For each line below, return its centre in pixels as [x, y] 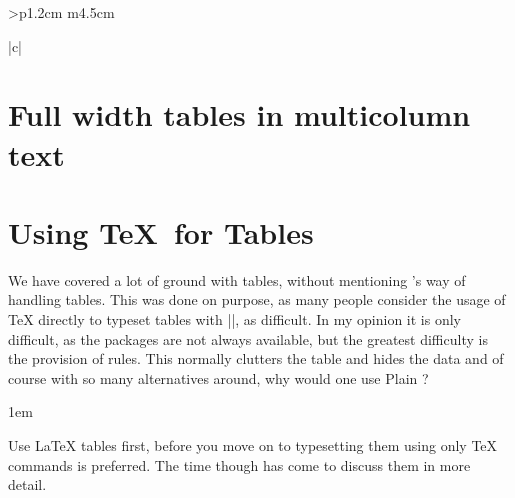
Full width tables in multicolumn [239, 114]
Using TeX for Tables [161, 231]
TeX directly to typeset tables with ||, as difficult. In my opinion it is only [235, 319]
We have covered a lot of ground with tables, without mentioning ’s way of [237, 279]
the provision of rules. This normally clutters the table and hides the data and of [256, 358]
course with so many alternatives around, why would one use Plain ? [218, 377]
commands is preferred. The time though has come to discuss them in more [239, 464]
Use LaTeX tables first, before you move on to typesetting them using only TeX [253, 445]
